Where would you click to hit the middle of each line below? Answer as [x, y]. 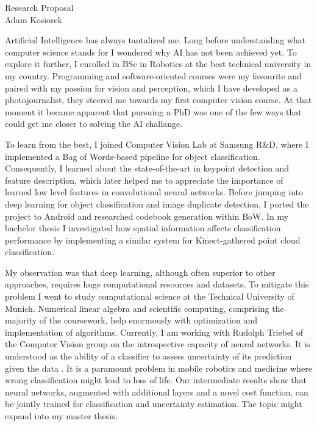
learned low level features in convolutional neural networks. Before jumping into [154, 192]
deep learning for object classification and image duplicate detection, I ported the [157, 204]
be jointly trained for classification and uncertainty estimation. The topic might [154, 404]
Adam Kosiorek [34, 19]
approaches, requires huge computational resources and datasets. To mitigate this [157, 284]
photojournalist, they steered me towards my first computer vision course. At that [158, 100]
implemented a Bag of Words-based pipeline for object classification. [133, 156]
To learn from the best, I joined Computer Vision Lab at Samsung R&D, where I [157, 144]
